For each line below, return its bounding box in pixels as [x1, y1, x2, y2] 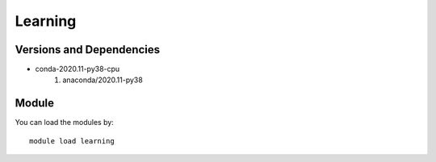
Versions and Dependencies [15, 43, 161, 56]
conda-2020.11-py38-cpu [35, 64, 120, 74]
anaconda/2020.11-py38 [62, 75, 143, 85]
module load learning [29, 136, 115, 145]
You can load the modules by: [15, 118, 115, 127]
